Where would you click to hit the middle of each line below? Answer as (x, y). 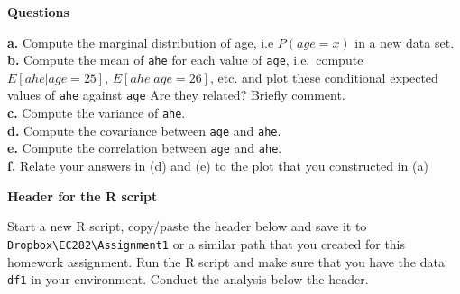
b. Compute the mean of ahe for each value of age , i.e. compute (185, 60)
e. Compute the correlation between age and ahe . (145, 148)
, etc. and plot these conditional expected (324, 77)
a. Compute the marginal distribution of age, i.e (141, 42)
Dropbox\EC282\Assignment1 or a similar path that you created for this (207, 243)
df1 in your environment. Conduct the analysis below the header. (188, 279)
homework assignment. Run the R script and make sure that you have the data (226, 261)
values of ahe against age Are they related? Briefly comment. (176, 95)
